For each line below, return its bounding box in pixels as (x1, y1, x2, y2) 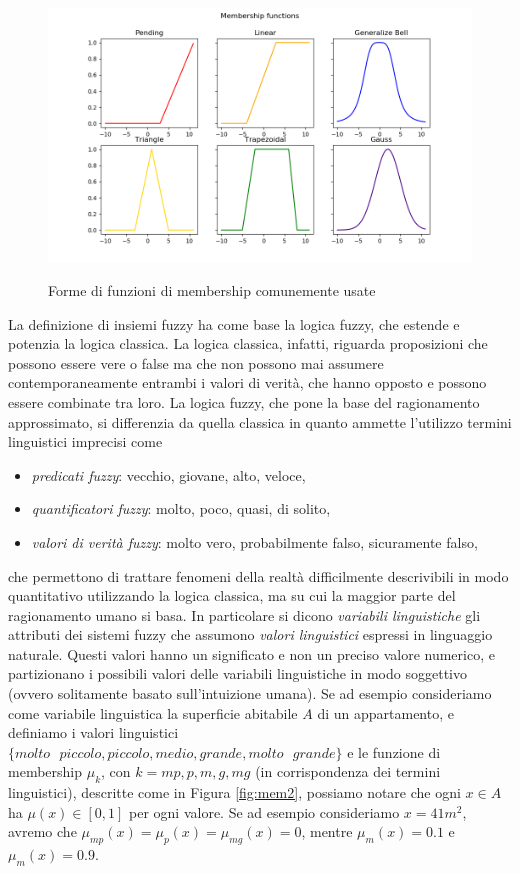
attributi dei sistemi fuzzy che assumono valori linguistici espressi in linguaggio (8, 624, 493, 645)
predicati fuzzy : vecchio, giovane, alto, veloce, (31, 464, 306, 485)
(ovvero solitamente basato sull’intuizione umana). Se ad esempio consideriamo (8, 683, 492, 704)
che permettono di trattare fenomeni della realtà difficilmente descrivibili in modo (8, 565, 509, 586)
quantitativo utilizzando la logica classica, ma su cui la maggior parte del (8, 585, 456, 606)
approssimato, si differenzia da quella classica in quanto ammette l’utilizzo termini (8, 411, 512, 432)
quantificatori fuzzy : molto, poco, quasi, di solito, (31, 498, 331, 519)
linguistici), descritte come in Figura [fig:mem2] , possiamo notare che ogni (8, 782, 461, 803)
